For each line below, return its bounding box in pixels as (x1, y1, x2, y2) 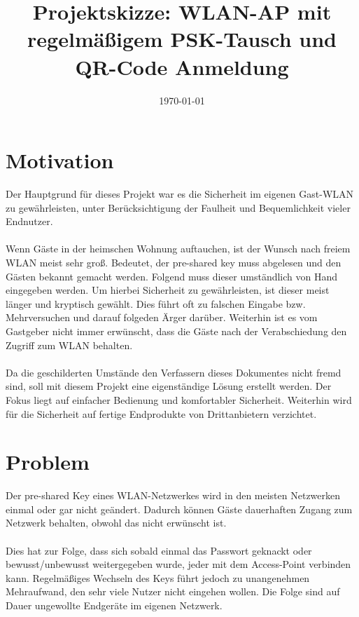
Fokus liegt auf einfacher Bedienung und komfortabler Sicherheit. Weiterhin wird (6, 392, 352, 407)
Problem (6, 447, 90, 476)
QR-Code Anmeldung (75, 52, 289, 81)
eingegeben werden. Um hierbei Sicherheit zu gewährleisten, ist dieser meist (6, 283, 330, 297)
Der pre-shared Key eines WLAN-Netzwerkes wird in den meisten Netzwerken (6, 488, 341, 503)
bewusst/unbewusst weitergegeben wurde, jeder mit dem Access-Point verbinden (6, 557, 351, 571)
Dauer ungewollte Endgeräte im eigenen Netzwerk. (6, 598, 223, 612)
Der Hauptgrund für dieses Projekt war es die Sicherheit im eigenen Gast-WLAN (6, 187, 354, 201)
